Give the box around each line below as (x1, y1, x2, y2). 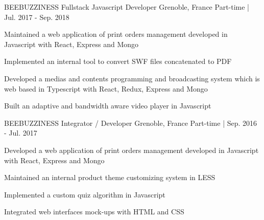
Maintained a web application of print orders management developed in (4, 29, 228, 39)
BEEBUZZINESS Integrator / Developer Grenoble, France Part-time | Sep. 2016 (4, 117, 257, 128)
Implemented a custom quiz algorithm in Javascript (4, 189, 165, 200)
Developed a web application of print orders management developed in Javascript (4, 144, 259, 155)
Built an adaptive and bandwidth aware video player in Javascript (4, 100, 211, 111)
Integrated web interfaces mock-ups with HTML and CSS (4, 206, 184, 217)
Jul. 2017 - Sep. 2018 (4, 11, 69, 22)
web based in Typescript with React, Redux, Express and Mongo (4, 83, 208, 94)
